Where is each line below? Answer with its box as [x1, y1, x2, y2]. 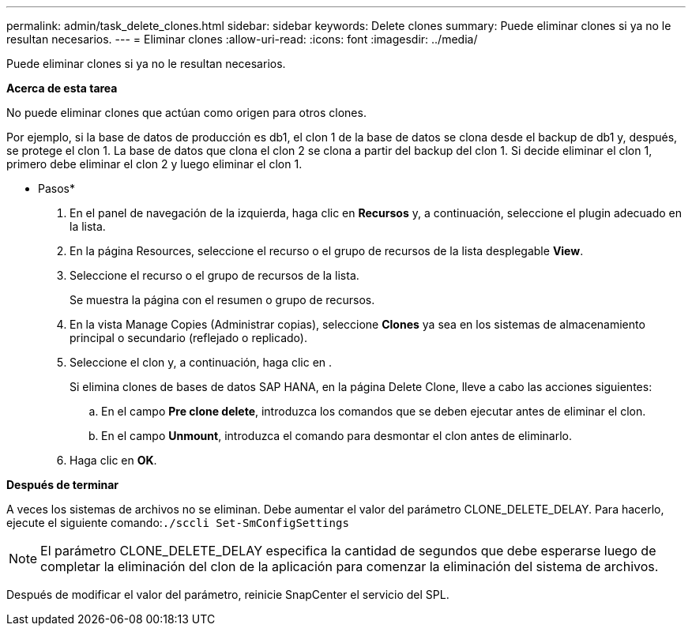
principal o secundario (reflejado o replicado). [70, 331, 307, 344]
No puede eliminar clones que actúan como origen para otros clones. [6, 106, 367, 119]
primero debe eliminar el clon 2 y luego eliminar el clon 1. [6, 157, 303, 171]
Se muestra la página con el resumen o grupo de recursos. [70, 293, 375, 307]
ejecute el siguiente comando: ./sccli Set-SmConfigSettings [6, 516, 349, 529]
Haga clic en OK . [70, 453, 157, 467]
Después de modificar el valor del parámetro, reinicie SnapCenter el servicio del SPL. [6, 588, 449, 601]
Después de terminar [6, 478, 119, 491]
